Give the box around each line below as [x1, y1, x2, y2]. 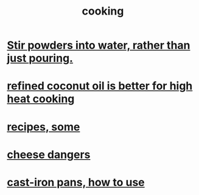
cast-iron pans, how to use [7, 175, 145, 189]
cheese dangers [7, 148, 91, 162]
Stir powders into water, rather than [7, 38, 190, 52]
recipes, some [7, 120, 80, 134]
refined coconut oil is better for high [7, 79, 193, 93]
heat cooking [7, 92, 75, 106]
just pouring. [7, 52, 74, 65]
